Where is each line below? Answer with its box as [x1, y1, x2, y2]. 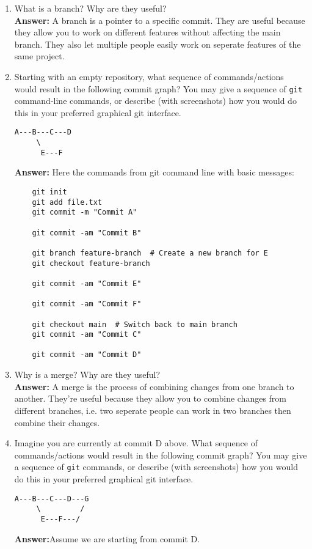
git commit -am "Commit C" [32, 330, 142, 339]
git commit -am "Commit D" [32, 350, 142, 359]
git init [32, 187, 67, 196]
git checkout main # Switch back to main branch [32, 320, 238, 329]
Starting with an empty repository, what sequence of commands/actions [14, 70, 284, 83]
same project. [14, 50, 65, 62]
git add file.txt [32, 197, 102, 207]
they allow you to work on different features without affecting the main [14, 26, 281, 39]
